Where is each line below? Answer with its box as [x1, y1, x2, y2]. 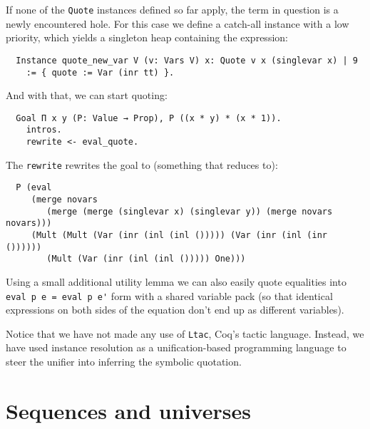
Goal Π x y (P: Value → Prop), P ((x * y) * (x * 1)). [16, 113, 282, 123]
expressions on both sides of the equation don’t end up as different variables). [6, 302, 344, 317]
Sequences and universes [6, 396, 251, 425]
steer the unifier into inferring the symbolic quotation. [6, 354, 242, 369]
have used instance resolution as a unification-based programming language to [6, 340, 346, 355]
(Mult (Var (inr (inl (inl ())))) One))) [46, 254, 246, 264]
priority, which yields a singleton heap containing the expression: [6, 30, 288, 45]
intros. [26, 125, 62, 135]
